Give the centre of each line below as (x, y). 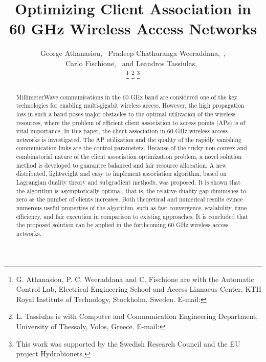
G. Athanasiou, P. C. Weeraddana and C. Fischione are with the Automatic (135, 279)
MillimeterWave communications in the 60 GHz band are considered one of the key (127, 97)
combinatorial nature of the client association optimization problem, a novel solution (129, 157)
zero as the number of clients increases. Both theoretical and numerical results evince (129, 199)
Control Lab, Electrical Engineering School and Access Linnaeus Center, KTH (139, 289)
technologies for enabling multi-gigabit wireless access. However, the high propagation (130, 105)
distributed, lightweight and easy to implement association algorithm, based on (121, 174)
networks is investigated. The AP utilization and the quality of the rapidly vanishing (129, 139)
